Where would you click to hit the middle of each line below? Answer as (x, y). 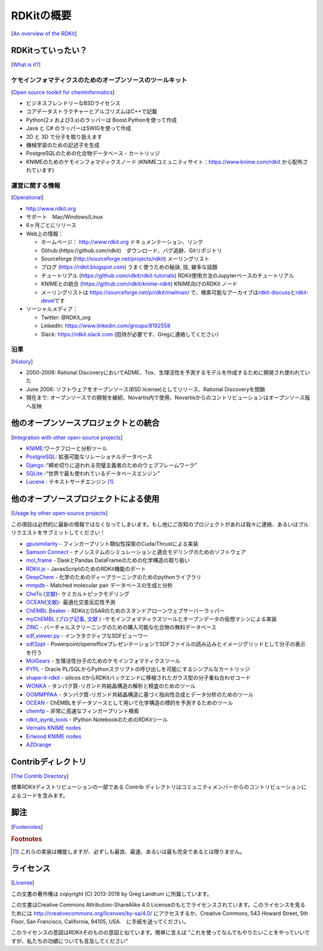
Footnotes (27, 839)
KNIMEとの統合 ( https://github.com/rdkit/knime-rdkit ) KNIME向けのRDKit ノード (139, 284)
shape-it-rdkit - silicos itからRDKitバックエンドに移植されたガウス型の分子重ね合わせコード (138, 677)
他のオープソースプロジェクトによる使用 (85, 499)
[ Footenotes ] (27, 827)
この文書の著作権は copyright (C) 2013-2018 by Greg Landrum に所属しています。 (112, 894)
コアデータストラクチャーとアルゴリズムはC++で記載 (92, 111)
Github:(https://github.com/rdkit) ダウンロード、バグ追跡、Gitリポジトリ (132, 250)
